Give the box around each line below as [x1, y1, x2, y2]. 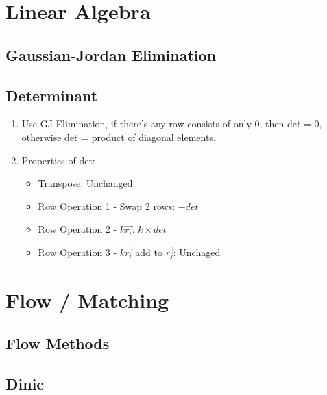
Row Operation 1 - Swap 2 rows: [38, 199, 175, 213]
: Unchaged [173, 244, 221, 259]
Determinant [5, 84, 98, 105]
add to [135, 244, 162, 259]
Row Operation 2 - [38, 222, 117, 236]
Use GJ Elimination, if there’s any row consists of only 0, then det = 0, [21, 116, 322, 131]
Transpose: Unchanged [38, 176, 133, 190]
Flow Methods [5, 333, 110, 354]
